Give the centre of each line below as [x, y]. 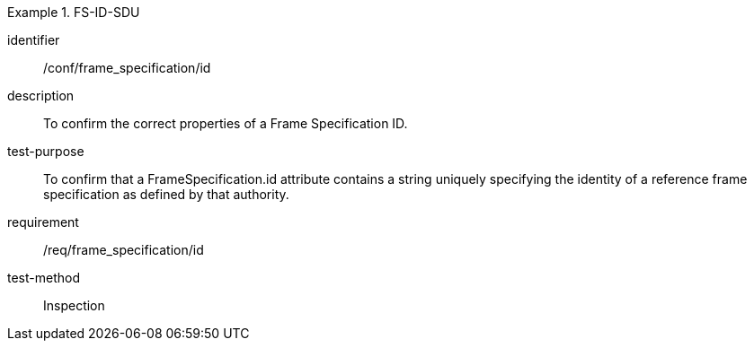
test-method [44, 278]
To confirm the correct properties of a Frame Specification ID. [226, 123]
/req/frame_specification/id [124, 250]
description [41, 96]
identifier [34, 40]
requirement [43, 222]
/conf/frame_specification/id [127, 68]
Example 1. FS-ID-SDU [74, 12]
